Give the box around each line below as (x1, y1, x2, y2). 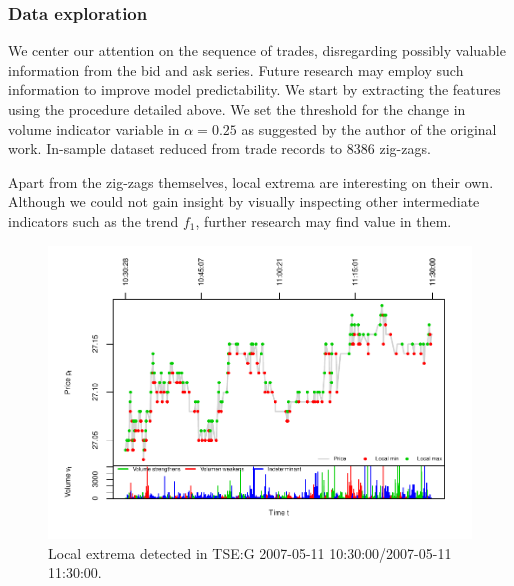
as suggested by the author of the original (241, 118, 497, 139)
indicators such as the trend (8, 210, 179, 231)
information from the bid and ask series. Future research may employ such (8, 59, 464, 80)
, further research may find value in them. (195, 210, 452, 231)
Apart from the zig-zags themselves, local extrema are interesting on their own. (8, 171, 494, 192)
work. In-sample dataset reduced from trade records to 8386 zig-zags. (8, 138, 431, 159)
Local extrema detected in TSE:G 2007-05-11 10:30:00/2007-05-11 (48, 542, 452, 563)
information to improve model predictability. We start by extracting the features (8, 79, 501, 100)
